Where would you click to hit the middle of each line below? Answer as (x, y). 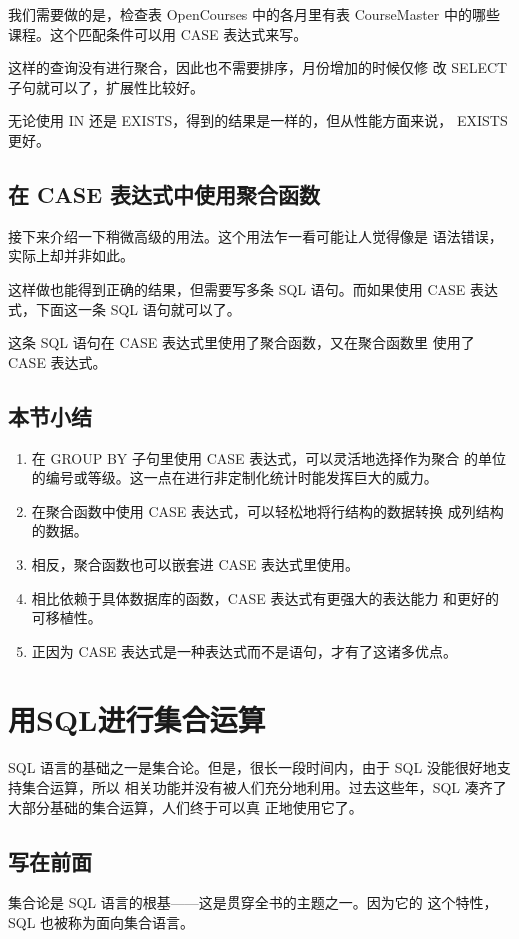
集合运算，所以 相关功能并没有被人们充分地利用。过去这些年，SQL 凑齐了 (264, 787)
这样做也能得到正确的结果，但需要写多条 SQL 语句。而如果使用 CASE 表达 (253, 288)
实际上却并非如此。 (71, 255)
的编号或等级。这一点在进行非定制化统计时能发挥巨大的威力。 (234, 477)
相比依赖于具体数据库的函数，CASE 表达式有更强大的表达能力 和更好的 (265, 597)
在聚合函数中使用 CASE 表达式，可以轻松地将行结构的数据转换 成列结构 (267, 510)
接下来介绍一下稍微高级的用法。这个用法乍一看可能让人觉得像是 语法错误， (255, 235)
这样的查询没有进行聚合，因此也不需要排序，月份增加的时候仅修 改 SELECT (258, 67)
